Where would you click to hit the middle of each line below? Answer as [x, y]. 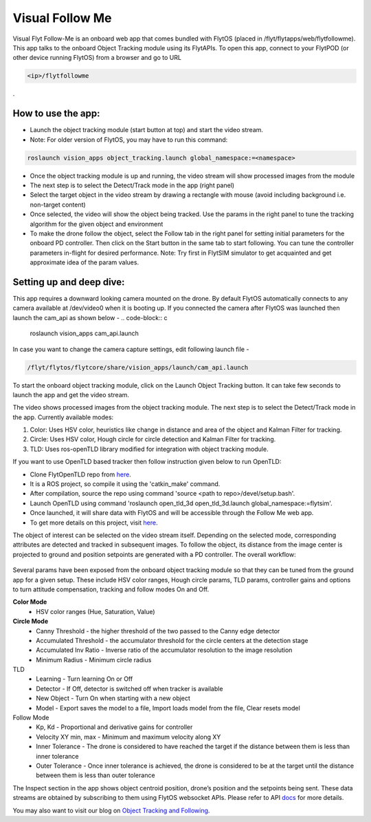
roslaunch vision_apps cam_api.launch [84, 333]
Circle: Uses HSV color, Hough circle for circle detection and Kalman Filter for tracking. [153, 439]
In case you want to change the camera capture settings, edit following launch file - [131, 349]
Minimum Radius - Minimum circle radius [94, 660]
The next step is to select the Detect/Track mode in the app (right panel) [132, 185]
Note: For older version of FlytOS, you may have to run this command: [129, 139]
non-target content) [58, 204]
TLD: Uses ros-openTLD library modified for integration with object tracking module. [149, 449]
